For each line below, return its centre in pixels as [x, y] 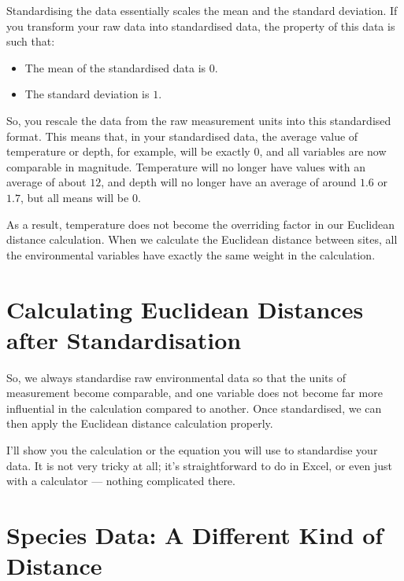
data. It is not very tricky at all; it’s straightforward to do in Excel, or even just [199, 465]
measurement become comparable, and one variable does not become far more [195, 393]
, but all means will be [74, 197]
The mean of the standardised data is [115, 67]
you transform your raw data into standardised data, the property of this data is [201, 26]
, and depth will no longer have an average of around [229, 182]
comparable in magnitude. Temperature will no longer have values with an [186, 166]
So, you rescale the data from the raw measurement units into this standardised [199, 120]
